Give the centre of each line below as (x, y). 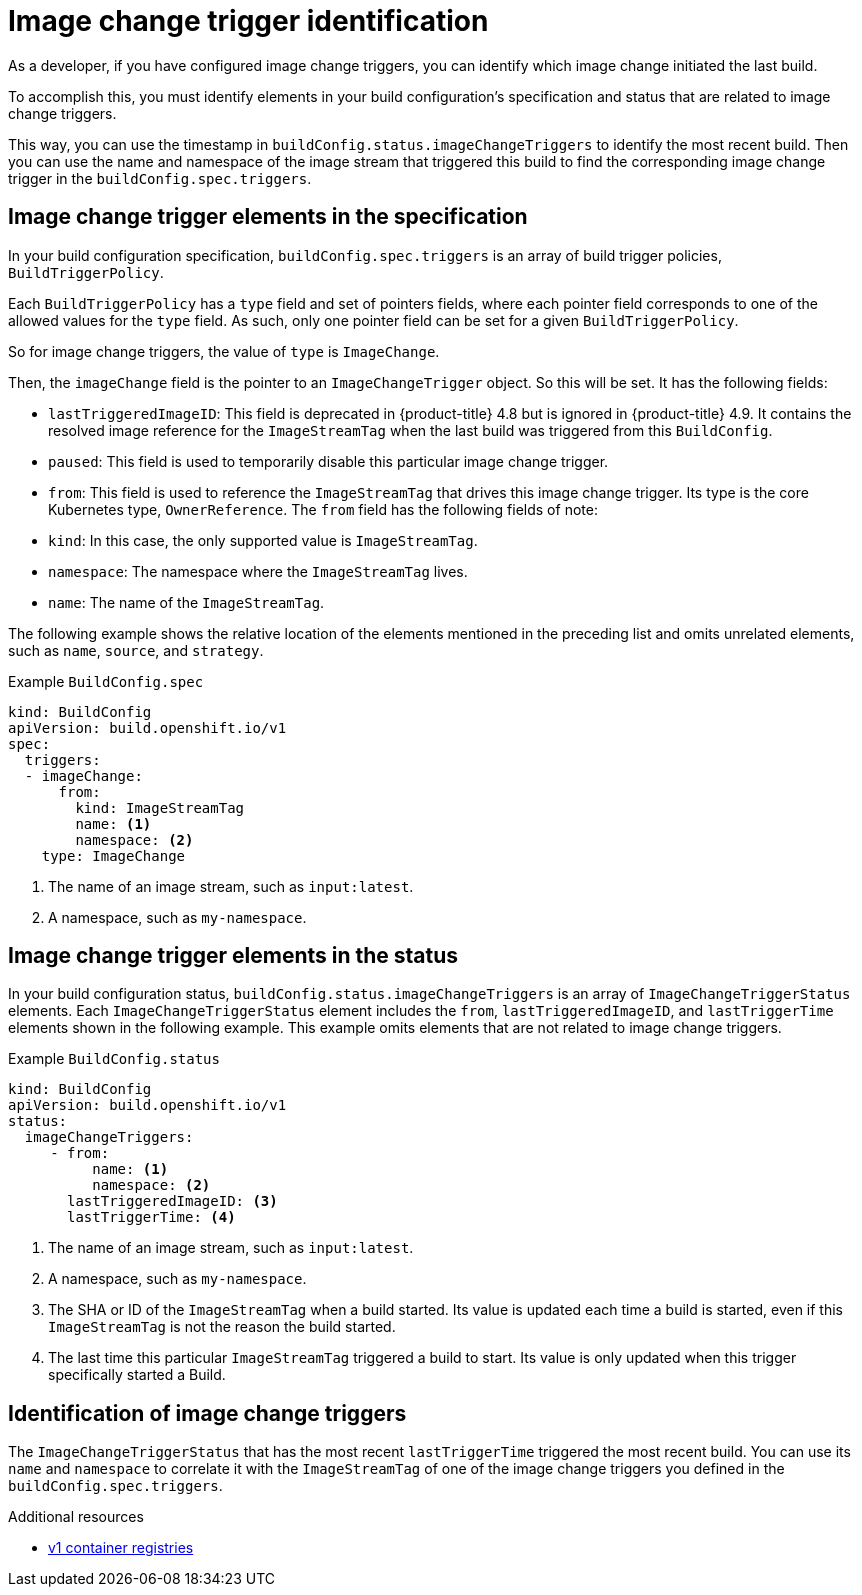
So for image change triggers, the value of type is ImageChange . (224, 351)
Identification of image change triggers (207, 1413)
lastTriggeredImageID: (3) (172, 1201)
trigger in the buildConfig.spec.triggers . (160, 178)
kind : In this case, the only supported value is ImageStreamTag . (263, 540)
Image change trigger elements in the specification (268, 217)
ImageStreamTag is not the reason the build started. (222, 1327)
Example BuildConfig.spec (106, 681)
